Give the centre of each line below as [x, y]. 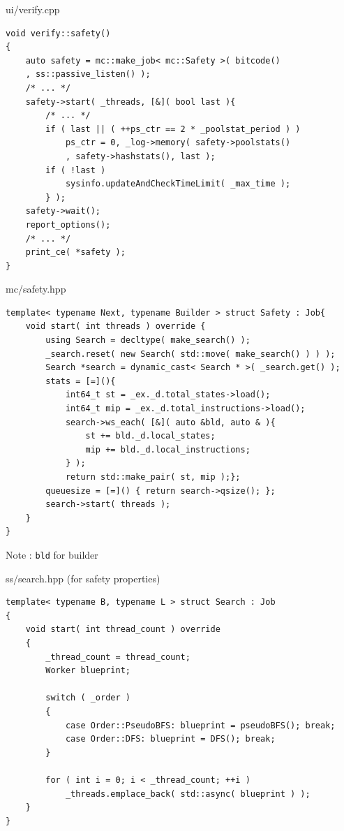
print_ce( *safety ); [75, 252]
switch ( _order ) [88, 698]
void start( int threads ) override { [115, 326]
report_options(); [68, 225]
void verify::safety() [58, 33]
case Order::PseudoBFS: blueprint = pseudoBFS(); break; [200, 725]
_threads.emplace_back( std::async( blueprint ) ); [188, 794]
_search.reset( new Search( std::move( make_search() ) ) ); [190, 354]
